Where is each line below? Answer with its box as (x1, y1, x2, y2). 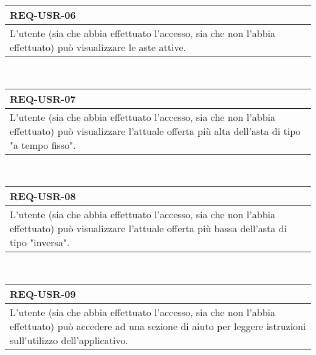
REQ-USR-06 (10, 8, 76, 22)
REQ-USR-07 (10, 91, 76, 106)
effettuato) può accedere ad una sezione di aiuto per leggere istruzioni (10, 319, 306, 333)
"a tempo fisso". (10, 137, 76, 152)
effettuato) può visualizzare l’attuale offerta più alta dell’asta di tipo (10, 123, 301, 138)
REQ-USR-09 (10, 286, 76, 301)
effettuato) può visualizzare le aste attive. (10, 40, 186, 54)
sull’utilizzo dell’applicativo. (10, 333, 128, 347)
